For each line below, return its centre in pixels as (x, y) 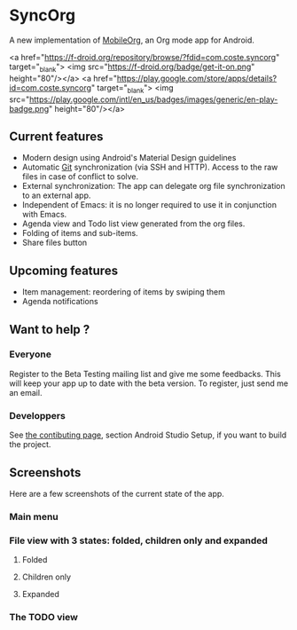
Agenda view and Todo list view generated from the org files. (133, 224)
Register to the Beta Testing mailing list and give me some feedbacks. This (145, 374)
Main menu (34, 516)
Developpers (38, 415)
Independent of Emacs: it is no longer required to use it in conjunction (149, 205)
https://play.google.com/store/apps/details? (197, 78)
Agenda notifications (60, 302)
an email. (26, 392)
